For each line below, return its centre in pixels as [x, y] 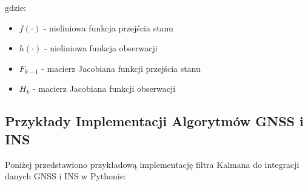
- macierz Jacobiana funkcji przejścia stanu [121, 68]
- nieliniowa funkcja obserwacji [101, 48]
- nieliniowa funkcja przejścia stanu [108, 27]
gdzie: [15, 7]
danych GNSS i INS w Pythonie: [65, 176]
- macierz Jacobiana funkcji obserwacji [104, 88]
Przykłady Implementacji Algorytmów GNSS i [154, 121]
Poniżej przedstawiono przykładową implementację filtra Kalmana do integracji [152, 164]
